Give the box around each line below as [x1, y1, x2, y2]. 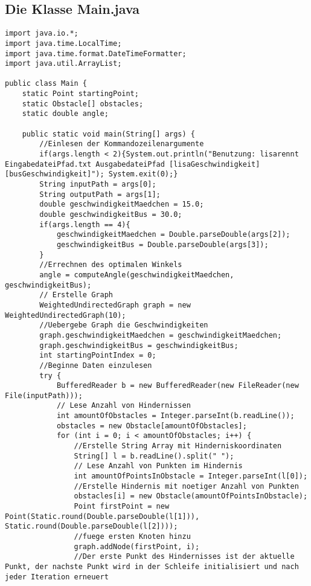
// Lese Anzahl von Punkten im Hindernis [74, 462, 243, 471]
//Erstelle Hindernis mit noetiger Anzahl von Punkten [74, 481, 299, 491]
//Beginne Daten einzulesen [39, 361, 152, 370]
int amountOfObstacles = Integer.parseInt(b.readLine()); [56, 411, 295, 420]
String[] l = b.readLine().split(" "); [74, 451, 234, 460]
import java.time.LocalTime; [5, 39, 122, 48]
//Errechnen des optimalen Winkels [39, 260, 182, 269]
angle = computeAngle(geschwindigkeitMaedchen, [39, 270, 234, 279]
